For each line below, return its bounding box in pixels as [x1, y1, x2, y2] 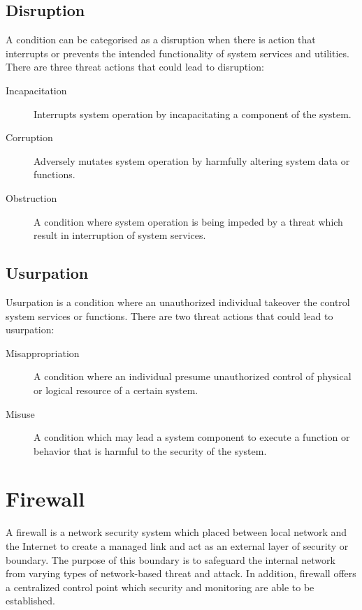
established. [6, 593, 55, 608]
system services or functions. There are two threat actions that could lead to [6, 308, 333, 323]
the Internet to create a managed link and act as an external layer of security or [6, 539, 349, 553]
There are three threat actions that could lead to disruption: [6, 59, 264, 74]
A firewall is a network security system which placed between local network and [6, 525, 347, 539]
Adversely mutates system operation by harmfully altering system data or [34, 153, 350, 168]
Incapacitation [6, 82, 67, 97]
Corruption [6, 130, 53, 145]
